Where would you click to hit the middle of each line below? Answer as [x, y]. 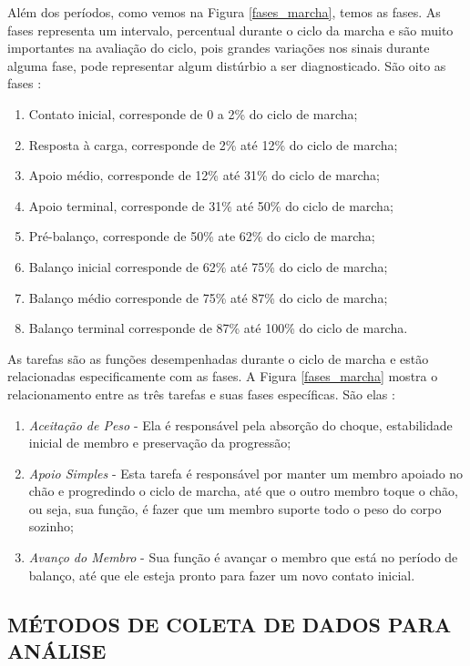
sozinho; [51, 526]
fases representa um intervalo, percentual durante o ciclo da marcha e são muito [230, 30]
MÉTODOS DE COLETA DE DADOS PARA [230, 624]
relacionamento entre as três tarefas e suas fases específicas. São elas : [201, 394]
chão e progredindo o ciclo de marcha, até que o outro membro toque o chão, [243, 491]
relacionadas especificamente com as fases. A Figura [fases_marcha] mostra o [223, 376]
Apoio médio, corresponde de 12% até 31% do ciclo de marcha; [204, 175]
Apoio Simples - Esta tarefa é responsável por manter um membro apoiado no [246, 473]
